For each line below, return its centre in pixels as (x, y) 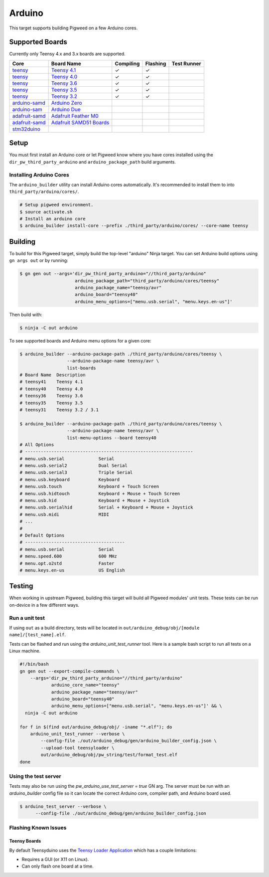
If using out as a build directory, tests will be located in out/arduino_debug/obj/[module (104, 628)
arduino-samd (29, 103)
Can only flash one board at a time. (58, 866)
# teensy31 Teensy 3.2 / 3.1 (59, 410)
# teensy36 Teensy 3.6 (51, 396)
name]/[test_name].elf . (38, 635)
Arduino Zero (67, 103)
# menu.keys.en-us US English (72, 570)
